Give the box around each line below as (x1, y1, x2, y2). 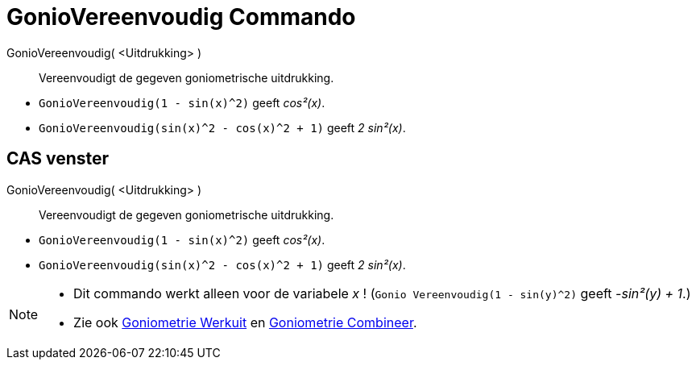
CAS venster (6, 148, 110, 169)
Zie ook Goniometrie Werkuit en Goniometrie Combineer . (73, 314, 417, 331)
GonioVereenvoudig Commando (6, 3, 356, 31)
